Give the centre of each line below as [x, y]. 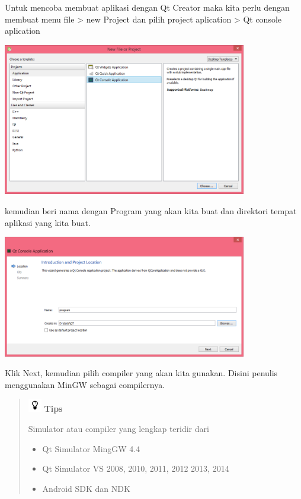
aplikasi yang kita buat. [48, 222]
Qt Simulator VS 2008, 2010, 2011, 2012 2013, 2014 [136, 468]
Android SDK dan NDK [86, 488]
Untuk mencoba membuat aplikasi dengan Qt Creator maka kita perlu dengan [147, 7]
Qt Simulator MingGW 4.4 [91, 448]
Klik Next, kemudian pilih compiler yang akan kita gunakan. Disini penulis [141, 373]
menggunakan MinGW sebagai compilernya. [85, 384]
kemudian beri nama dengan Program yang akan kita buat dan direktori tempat [151, 210]
